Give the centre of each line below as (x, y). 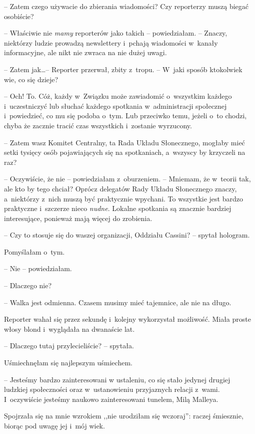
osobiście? (19, 16)
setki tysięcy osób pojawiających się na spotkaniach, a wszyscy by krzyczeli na (125, 152)
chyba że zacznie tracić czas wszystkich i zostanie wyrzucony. (98, 125)
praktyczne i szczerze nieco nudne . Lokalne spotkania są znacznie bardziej (118, 208)
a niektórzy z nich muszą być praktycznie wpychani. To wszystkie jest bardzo (123, 198)
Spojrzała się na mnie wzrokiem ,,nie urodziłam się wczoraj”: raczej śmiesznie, (124, 416)
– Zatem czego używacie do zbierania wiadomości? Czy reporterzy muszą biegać (126, 6)
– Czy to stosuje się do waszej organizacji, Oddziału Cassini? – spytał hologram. (127, 235)
